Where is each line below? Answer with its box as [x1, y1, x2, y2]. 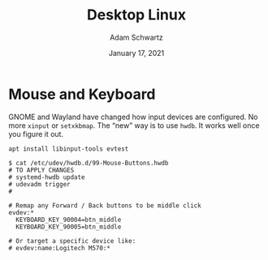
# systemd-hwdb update [8, 173, 85, 181]
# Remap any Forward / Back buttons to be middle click [8, 201, 201, 210]
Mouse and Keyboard [8, 85, 156, 103]
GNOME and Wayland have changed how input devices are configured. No [8, 112, 258, 121]
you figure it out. [8, 129, 63, 139]
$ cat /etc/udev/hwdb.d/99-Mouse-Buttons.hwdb [8, 159, 169, 167]
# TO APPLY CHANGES [8, 166, 75, 174]
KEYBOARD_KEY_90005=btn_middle [15, 223, 122, 231]
